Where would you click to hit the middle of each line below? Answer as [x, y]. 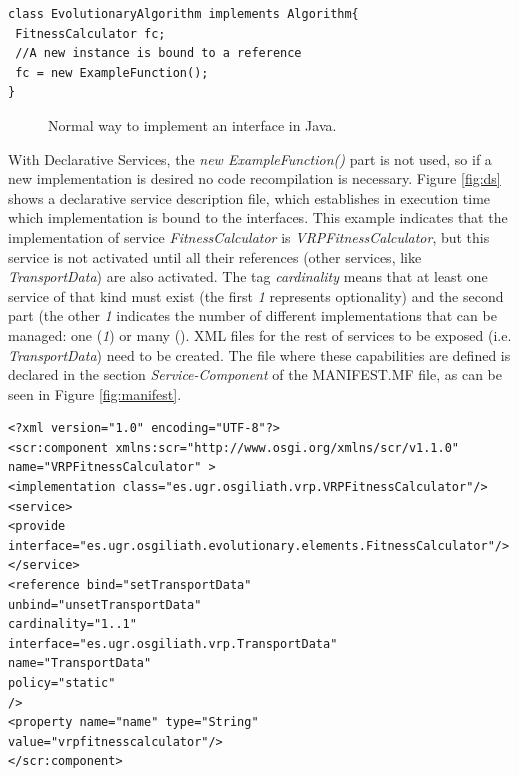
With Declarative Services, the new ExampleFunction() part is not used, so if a [250, 158]
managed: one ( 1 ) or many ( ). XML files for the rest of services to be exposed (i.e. [260, 334]
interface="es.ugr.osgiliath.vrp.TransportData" [173, 643]
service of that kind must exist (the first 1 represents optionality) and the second [256, 295]
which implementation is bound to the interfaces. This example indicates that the [258, 217]
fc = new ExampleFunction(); [112, 72]
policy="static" [62, 683]
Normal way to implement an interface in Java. [192, 124]
